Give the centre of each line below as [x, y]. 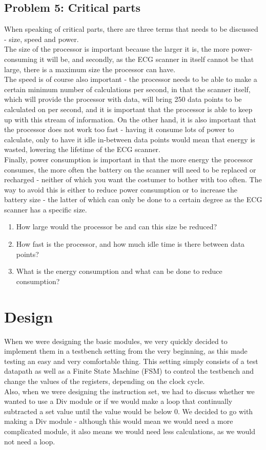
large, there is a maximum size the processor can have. [90, 69]
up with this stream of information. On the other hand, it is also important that [130, 119]
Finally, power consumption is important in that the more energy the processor [129, 159]
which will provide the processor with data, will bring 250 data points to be [123, 99]
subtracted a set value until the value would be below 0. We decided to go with [129, 411]
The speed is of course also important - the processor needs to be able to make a [131, 79]
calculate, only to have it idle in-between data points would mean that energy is [130, 139]
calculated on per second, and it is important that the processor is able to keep [128, 109]
